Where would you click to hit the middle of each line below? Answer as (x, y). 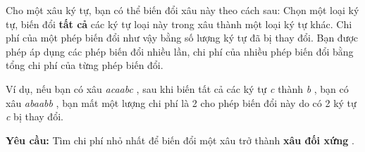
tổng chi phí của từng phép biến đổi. (85, 65)
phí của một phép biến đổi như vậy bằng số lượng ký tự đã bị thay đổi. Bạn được (182, 38)
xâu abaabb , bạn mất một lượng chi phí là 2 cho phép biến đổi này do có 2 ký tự (181, 102)
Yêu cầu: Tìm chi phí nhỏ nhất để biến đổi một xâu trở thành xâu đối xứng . (180, 140)
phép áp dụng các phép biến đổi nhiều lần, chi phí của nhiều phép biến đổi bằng (180, 51)
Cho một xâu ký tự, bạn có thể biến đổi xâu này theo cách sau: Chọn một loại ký (182, 10)
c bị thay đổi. (35, 116)
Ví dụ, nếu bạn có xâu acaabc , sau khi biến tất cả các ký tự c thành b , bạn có (177, 88)
